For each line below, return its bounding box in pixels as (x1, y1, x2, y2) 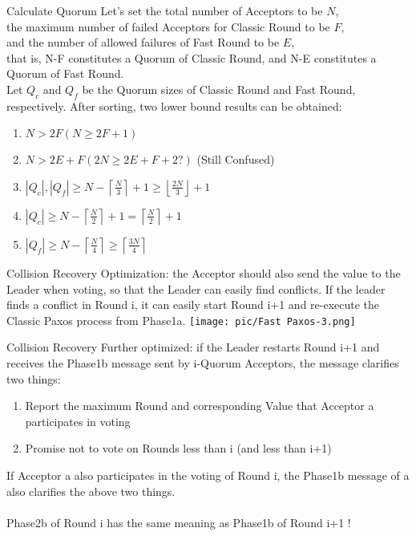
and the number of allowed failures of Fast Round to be (6, 34, 280, 51)
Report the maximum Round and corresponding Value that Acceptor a (25, 397, 374, 414)
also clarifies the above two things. (6, 482, 176, 499)
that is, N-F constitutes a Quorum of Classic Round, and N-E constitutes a (6, 49, 377, 66)
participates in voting (25, 412, 131, 429)
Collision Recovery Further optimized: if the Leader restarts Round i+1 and (6, 339, 380, 355)
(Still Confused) (196, 151, 275, 168)
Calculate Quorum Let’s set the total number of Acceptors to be (6, 2, 323, 18)
